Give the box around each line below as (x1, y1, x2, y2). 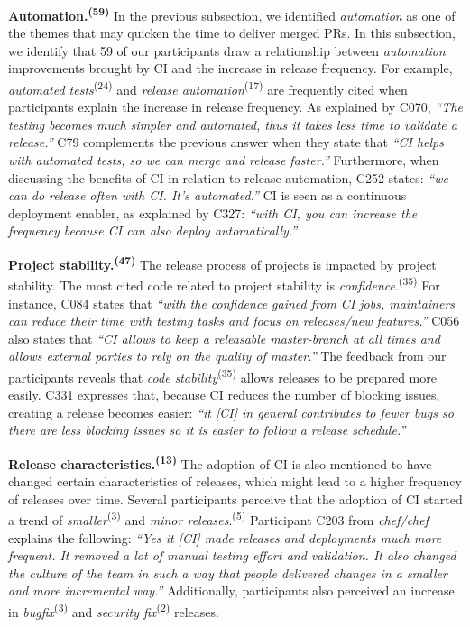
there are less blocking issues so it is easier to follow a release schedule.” (8, 420, 406, 439)
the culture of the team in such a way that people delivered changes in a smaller (8, 563, 447, 582)
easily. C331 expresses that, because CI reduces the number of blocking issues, (8, 385, 440, 404)
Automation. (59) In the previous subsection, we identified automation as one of (8, 4, 456, 24)
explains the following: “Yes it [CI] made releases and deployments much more (8, 528, 442, 547)
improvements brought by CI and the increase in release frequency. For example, (8, 59, 453, 78)
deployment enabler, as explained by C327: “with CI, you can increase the (8, 203, 418, 222)
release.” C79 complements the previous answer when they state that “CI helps (8, 133, 444, 152)
